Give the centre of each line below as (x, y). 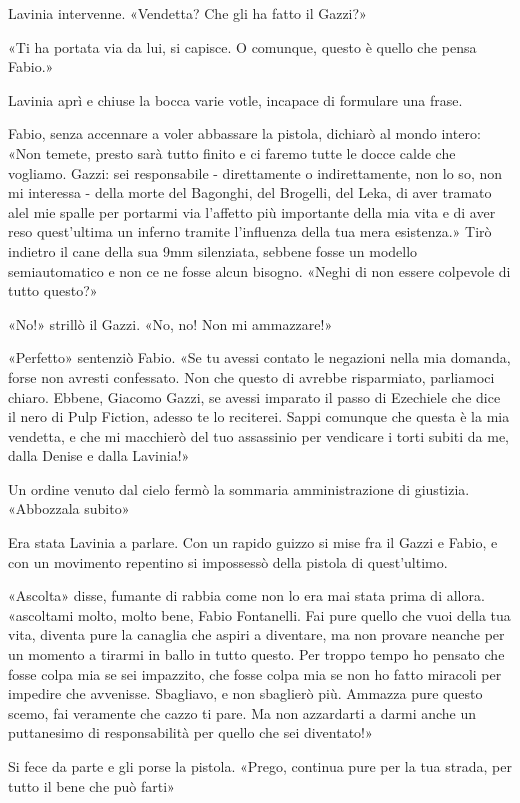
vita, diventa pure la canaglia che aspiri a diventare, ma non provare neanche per (256, 634)
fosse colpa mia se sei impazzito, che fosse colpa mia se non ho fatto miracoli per (255, 673)
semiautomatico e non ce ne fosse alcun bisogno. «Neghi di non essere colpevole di (259, 270)
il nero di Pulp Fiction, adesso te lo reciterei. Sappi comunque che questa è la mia (259, 416)
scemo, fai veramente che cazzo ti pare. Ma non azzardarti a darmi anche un (242, 712)
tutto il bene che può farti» (91, 785)
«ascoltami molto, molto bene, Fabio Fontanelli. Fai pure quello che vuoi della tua (259, 614)
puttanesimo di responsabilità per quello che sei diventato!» (190, 732)
